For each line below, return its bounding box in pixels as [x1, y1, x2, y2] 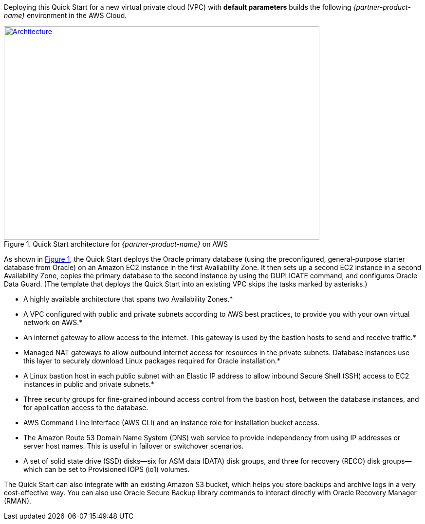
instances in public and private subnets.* [23, 380, 154, 388]
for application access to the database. [23, 403, 148, 412]
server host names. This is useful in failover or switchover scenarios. [23, 442, 244, 450]
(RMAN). [4, 497, 32, 505]
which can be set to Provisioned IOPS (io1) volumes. [23, 465, 190, 473]
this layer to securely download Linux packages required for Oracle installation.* [23, 357, 280, 365]
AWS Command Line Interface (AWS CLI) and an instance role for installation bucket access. [23, 418, 320, 427]
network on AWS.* [23, 318, 83, 326]
